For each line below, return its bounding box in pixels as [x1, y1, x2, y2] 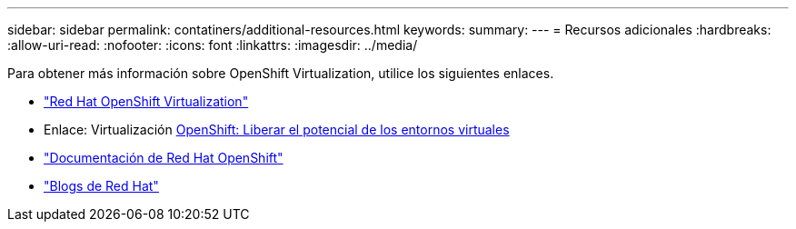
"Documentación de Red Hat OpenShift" [44, 150, 284, 165]
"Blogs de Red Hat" [44, 178, 159, 194]
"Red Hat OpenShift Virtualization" [44, 94, 249, 109]
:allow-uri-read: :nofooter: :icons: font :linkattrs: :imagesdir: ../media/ [7, 37, 418, 53]
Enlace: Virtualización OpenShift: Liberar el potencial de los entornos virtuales [44, 122, 510, 137]
